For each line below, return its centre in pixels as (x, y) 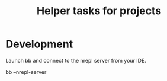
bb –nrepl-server (26, 72)
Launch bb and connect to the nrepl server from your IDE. (76, 60)
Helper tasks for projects (99, 11)
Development (39, 44)
